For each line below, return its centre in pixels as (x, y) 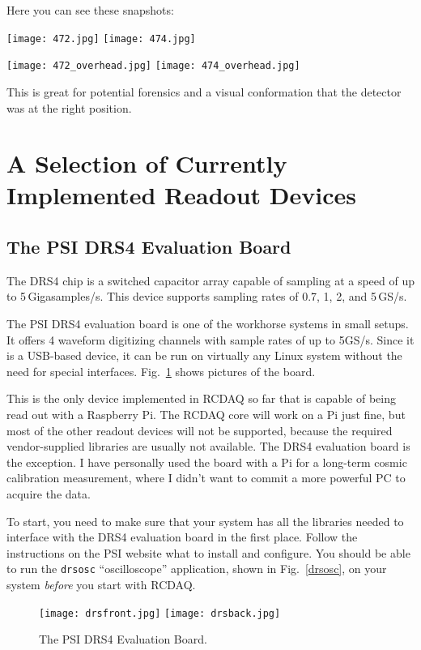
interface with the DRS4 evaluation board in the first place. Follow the (182, 537)
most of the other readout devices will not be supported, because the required (200, 430)
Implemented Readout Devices (181, 195)
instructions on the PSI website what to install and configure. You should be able (208, 552)
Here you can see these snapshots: (90, 10)
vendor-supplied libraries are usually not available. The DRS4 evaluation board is (208, 446)
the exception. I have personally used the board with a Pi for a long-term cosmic (207, 462)
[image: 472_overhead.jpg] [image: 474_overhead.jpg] (153, 66)
